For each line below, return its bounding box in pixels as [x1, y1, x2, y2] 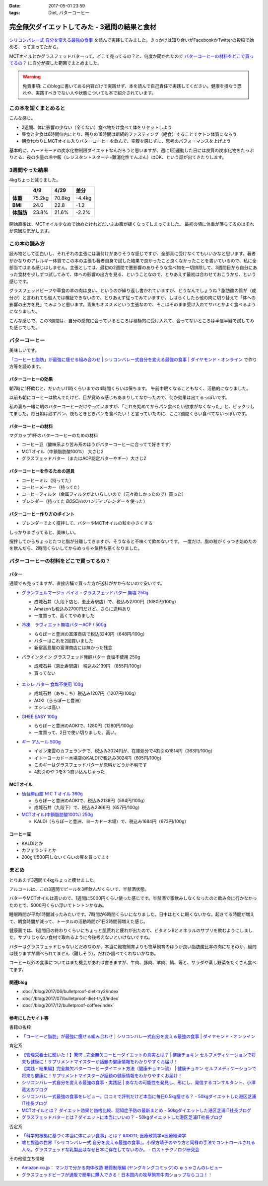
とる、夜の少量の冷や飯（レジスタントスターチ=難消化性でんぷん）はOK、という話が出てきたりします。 [13, 154, 227, 160]
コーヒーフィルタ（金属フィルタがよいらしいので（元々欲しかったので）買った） [21, 491, 186, 497]
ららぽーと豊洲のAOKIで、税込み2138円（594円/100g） [34, 798, 148, 804]
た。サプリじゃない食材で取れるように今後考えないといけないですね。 [9, 934, 153, 940]
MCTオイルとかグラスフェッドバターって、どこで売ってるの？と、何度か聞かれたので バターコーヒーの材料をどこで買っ [9, 53, 254, 59]
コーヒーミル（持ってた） [21, 477, 74, 483]
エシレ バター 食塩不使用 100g [21, 681, 83, 687]
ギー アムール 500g [21, 738, 61, 744]
